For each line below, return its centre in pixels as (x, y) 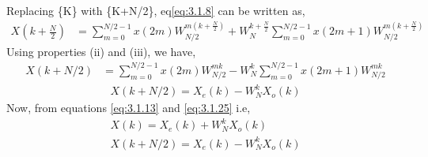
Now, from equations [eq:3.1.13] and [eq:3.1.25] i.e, (129, 108)
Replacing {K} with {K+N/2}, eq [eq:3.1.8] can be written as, (156, 10)
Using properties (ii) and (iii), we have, (101, 51)
